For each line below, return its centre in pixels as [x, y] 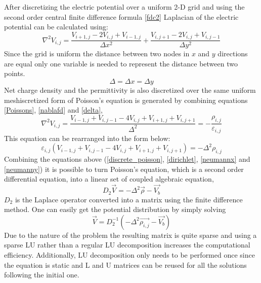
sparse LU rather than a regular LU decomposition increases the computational [127, 245]
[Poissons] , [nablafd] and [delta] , [53, 110]
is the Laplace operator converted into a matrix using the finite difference [129, 199]
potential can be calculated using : [56, 27]
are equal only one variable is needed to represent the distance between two [121, 63]
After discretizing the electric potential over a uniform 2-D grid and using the [124, 7]
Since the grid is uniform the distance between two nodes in [97, 54]
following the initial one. [42, 275]
